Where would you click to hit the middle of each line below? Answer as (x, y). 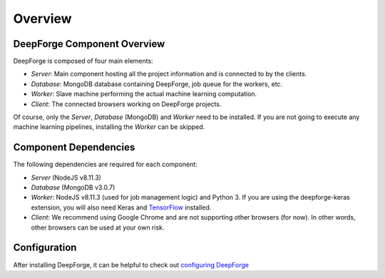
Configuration (45, 248)
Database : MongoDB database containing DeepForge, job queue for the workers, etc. (157, 84)
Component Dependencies (74, 147)
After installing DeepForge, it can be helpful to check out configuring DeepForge (131, 264)
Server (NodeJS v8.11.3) (66, 177)
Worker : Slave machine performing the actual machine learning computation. (144, 94)
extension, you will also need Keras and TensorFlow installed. (121, 207)
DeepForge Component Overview (89, 44)
